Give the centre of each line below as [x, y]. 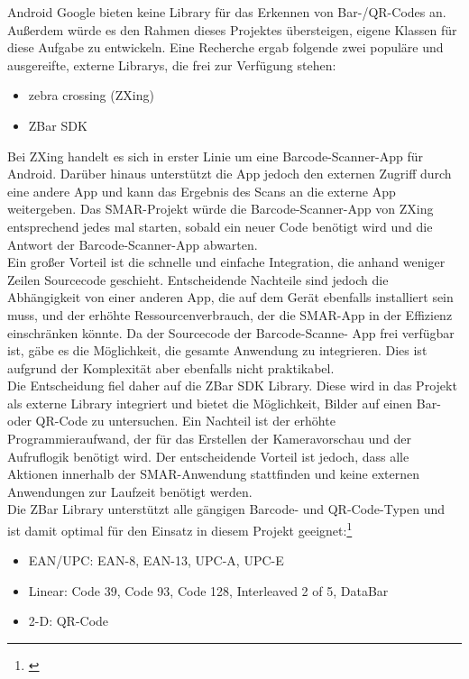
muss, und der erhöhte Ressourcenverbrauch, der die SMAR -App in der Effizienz [230, 314]
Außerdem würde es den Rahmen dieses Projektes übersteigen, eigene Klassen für [232, 29]
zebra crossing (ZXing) [91, 95]
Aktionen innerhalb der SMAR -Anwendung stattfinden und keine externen [214, 474]
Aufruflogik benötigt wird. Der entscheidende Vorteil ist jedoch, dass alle [208, 456]
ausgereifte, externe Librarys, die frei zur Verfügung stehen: [172, 64]
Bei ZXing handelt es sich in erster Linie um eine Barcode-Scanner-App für [216, 156]
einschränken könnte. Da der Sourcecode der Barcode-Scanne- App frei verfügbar [231, 332]
